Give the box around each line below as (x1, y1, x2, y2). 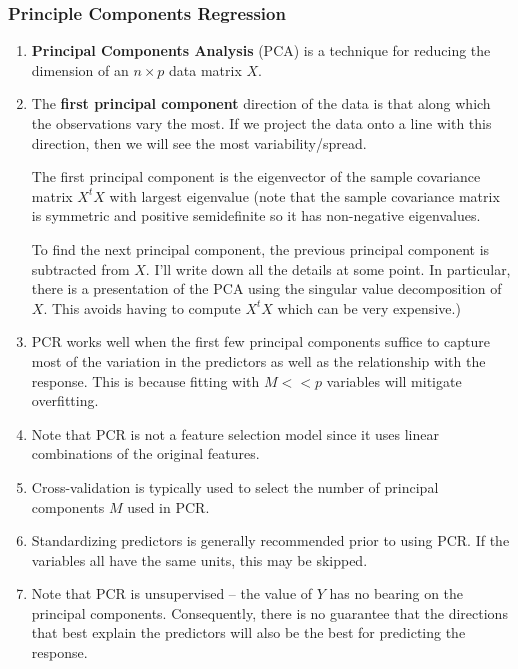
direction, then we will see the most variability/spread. (31, 132, 367, 153)
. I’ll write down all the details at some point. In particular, (145, 258, 511, 279)
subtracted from (31, 258, 130, 279)
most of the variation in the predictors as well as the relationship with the (31, 350, 486, 371)
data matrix (169, 59, 242, 80)
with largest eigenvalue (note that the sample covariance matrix (109, 185, 500, 206)
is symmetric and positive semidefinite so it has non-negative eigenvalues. (31, 205, 481, 226)
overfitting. (31, 390, 99, 411)
